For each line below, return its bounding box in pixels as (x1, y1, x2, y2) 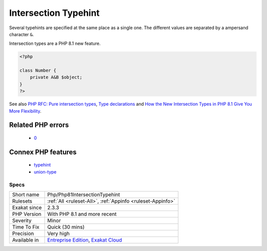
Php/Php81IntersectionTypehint (47, 191, 121, 198)
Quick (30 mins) (47, 223, 85, 230)
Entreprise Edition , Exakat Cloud (47, 236, 122, 243)
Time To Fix (12, 223, 40, 230)
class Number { (19, 68, 56, 74)
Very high (47, 230, 70, 237)
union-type (34, 168, 57, 175)
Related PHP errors (9, 121, 69, 129)
